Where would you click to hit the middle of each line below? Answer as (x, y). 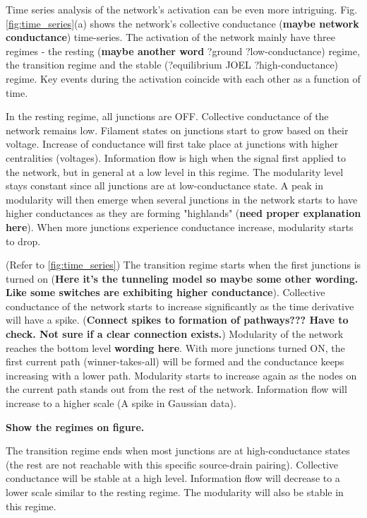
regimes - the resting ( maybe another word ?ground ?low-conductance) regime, (183, 51)
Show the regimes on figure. (75, 426)
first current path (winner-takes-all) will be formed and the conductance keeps (175, 361)
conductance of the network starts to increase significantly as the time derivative (180, 306)
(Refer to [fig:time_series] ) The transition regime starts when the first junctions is (183, 265)
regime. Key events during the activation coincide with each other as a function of (183, 78)
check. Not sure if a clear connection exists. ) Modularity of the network (175, 334)
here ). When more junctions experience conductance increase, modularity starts (180, 226)
